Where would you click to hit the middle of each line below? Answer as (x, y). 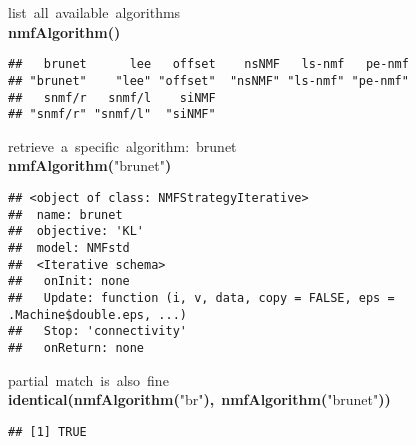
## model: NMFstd (69, 247)
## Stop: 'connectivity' (97, 331)
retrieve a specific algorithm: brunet (122, 145)
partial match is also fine (88, 379)
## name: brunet (65, 214)
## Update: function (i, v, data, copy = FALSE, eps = (201, 297)
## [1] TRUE (47, 431)
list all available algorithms (94, 12)
